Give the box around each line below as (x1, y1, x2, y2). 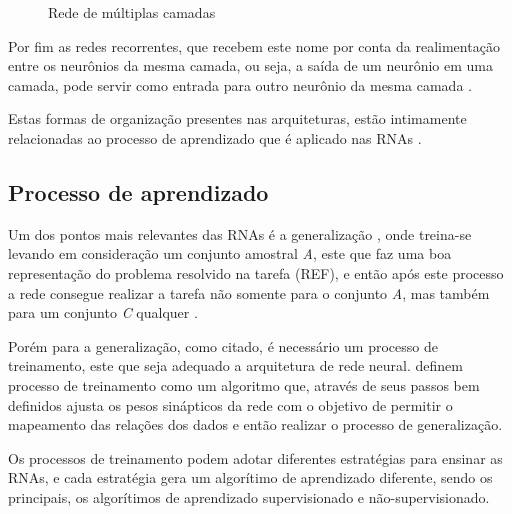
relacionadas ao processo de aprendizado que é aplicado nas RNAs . (8, 127, 422, 148)
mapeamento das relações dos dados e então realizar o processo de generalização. (8, 414, 503, 435)
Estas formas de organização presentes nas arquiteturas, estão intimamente (8, 108, 467, 129)
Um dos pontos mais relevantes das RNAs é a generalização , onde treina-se (8, 223, 472, 244)
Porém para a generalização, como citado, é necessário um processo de (8, 335, 438, 356)
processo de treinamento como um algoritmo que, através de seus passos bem (8, 374, 480, 395)
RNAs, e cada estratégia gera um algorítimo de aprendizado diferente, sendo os (8, 467, 493, 488)
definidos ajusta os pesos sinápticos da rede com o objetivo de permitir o (8, 394, 453, 415)
